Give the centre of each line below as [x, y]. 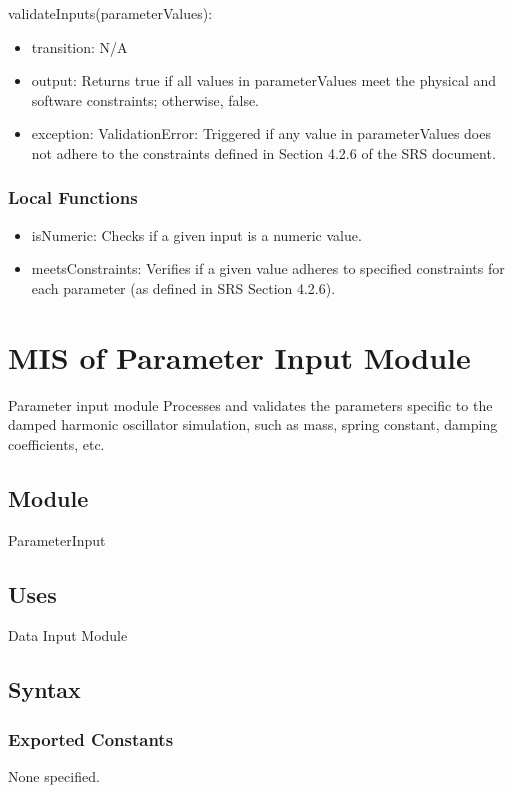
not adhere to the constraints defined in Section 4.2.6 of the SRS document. [263, 152]
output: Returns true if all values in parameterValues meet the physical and [264, 80]
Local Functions [73, 197]
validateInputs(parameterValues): [110, 13]
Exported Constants [91, 738]
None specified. [54, 776]
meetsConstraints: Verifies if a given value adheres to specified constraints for [268, 268]
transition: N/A [79, 46]
